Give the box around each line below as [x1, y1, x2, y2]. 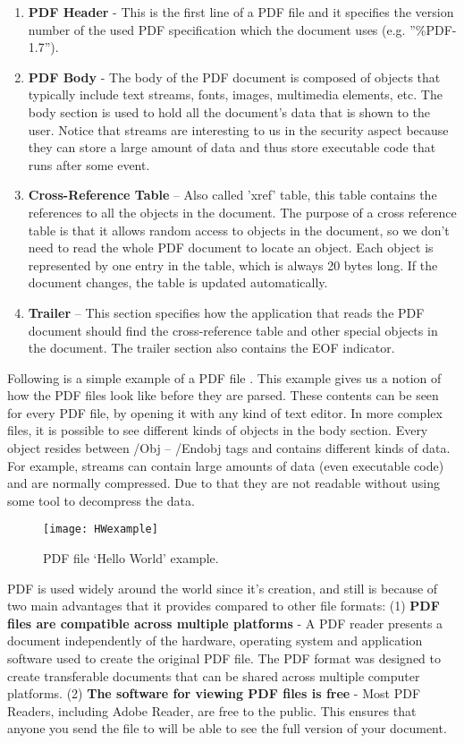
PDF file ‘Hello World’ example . [43, 549, 219, 568]
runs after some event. [28, 155, 150, 174]
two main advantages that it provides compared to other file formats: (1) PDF [7, 596, 440, 615]
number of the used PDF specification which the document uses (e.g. [28, 20, 406, 38]
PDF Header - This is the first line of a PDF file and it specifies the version [28, 3, 454, 21]
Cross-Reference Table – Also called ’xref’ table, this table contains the [28, 185, 437, 204]
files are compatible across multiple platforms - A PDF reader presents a [7, 613, 443, 632]
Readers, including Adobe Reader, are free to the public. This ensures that [7, 701, 417, 720]
